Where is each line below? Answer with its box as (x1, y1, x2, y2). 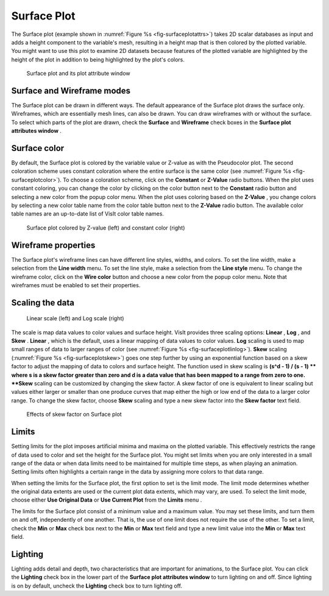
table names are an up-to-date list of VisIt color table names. (11, 210, 164, 217)
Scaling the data (11, 297, 74, 307)
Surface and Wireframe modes (11, 85, 131, 96)
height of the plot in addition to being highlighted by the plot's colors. (11, 55, 185, 63)
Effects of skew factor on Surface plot (26, 411, 122, 418)
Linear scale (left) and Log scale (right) (26, 315, 124, 322)
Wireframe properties (11, 240, 96, 250)
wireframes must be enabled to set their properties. (11, 281, 141, 289)
